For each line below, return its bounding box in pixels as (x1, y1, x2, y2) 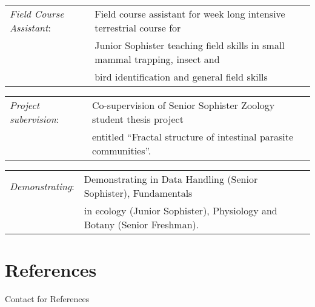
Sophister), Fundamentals (84, 186, 193, 200)
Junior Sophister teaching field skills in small (94, 38, 285, 52)
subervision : (10, 112, 59, 126)
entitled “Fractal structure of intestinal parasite (91, 130, 294, 144)
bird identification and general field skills (94, 70, 268, 84)
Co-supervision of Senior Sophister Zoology (91, 98, 275, 112)
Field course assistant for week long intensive (94, 7, 285, 21)
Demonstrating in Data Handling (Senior (84, 172, 258, 186)
